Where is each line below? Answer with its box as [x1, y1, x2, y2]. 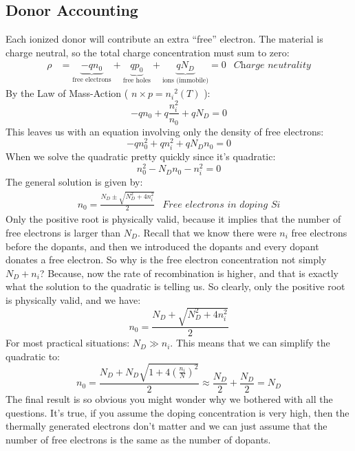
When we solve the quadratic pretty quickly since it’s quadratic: [6, 149, 276, 164]
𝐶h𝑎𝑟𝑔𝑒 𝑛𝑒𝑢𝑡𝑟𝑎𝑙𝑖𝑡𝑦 [233, 60, 311, 71]
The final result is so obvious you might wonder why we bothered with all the [6, 391, 333, 406]
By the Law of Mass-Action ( [6, 86, 129, 100]
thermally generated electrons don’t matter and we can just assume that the [6, 419, 327, 433]
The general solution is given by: [6, 175, 143, 189]
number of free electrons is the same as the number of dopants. [6, 432, 271, 446]
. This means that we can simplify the [170, 335, 330, 350]
